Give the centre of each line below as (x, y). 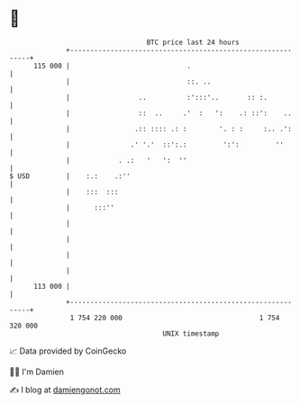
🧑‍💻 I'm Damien (37, 372)
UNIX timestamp (191, 333)
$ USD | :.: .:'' (70, 176)
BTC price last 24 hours (193, 42)
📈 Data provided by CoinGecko (68, 351)
